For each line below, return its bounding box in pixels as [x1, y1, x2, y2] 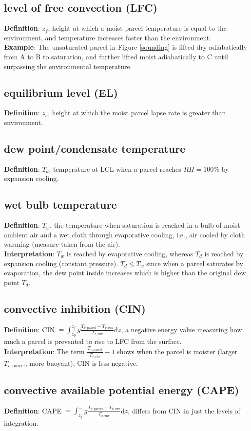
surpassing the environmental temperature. [4, 61, 132, 71]
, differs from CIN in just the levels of [128, 405, 240, 415]
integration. [4, 417, 39, 428]
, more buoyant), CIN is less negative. [25, 358, 138, 368]
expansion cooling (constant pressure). [4, 258, 118, 268]
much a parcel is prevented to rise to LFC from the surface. [4, 336, 182, 346]
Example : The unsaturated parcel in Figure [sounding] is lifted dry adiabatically [4, 42, 247, 52]
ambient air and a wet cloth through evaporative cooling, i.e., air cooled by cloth [4, 229, 245, 239]
